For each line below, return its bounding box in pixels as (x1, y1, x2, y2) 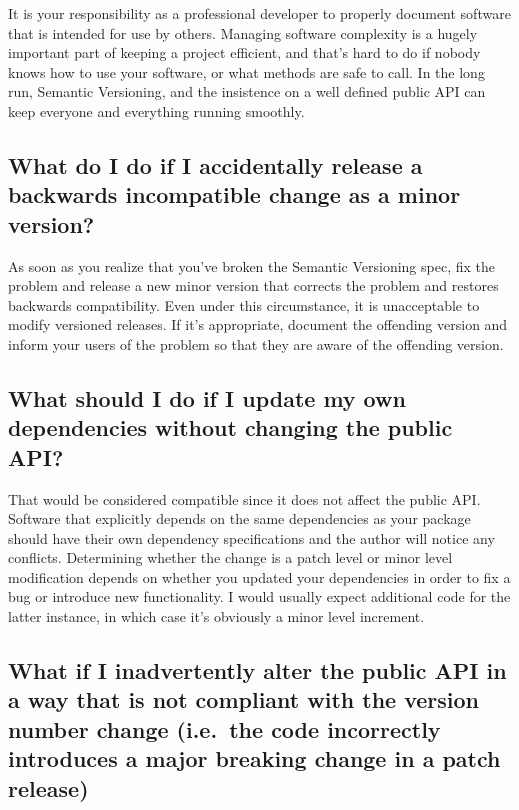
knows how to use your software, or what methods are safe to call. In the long (8, 61, 485, 82)
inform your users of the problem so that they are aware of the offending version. (8, 333, 504, 354)
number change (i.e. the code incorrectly (8, 713, 441, 744)
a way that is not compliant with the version (8, 684, 479, 715)
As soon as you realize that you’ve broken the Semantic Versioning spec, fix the (8, 255, 495, 276)
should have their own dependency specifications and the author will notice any (8, 527, 495, 548)
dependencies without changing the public (8, 412, 453, 443)
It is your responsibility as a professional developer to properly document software (8, 3, 511, 23)
